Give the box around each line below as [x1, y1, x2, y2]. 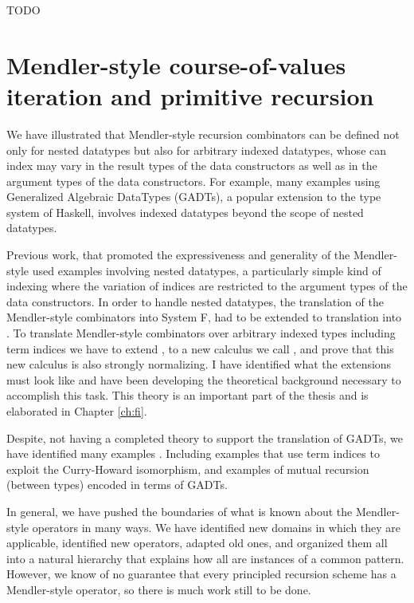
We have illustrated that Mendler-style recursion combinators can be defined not [6, 125, 400, 142]
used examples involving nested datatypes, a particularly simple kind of [32, 262, 381, 278]
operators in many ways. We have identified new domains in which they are [32, 518, 401, 535]
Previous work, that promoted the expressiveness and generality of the [6, 246, 350, 263]
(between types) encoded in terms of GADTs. [6, 476, 228, 493]
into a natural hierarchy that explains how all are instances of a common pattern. [6, 550, 404, 566]
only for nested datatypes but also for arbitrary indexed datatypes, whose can [6, 141, 387, 158]
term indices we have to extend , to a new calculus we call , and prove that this [6, 340, 394, 357]
